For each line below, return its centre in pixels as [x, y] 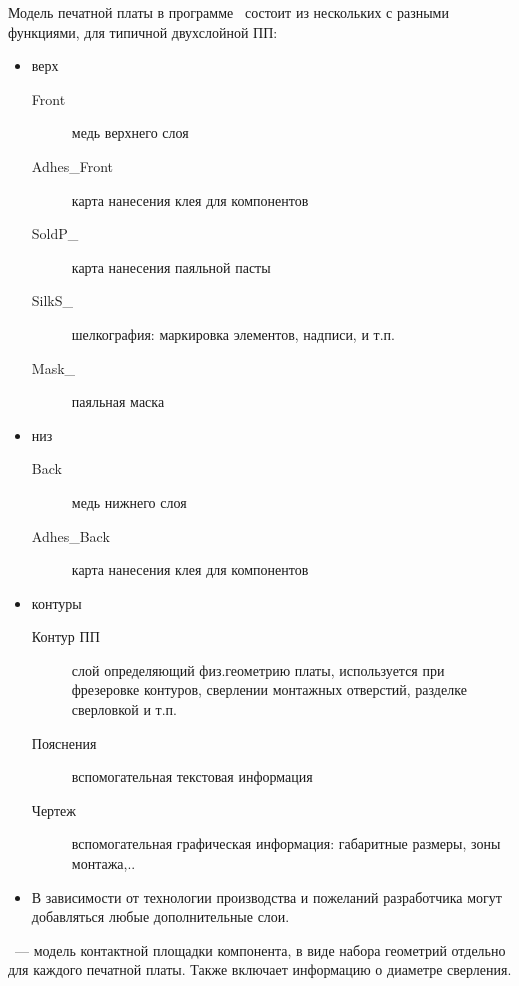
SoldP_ [55, 233]
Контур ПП [65, 636]
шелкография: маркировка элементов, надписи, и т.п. [233, 333]
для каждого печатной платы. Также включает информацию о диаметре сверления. [260, 969]
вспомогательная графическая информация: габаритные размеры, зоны [286, 843]
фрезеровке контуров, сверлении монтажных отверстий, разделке [269, 689]
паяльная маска [118, 401]
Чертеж [53, 809]
